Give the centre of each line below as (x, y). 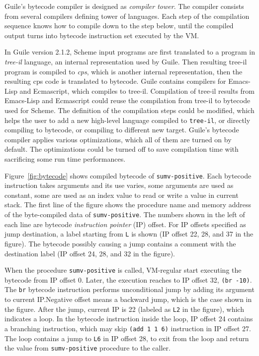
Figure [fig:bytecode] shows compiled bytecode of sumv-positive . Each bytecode (128, 175)
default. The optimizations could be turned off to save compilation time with (122, 149)
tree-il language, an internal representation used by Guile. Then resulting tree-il (126, 61)
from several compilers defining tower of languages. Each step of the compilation (127, 16)
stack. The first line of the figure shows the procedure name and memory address (128, 205)
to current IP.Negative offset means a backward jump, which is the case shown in (128, 299)
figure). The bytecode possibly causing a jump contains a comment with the (120, 243)
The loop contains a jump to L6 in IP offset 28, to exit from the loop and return (127, 338)
